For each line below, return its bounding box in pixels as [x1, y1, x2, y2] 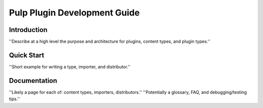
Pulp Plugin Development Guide [9, 7, 140, 18]
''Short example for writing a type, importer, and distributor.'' [9, 63, 131, 70]
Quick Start [9, 51, 44, 59]
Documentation [9, 77, 57, 85]
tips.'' [9, 96, 20, 102]
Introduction [9, 26, 48, 34]
